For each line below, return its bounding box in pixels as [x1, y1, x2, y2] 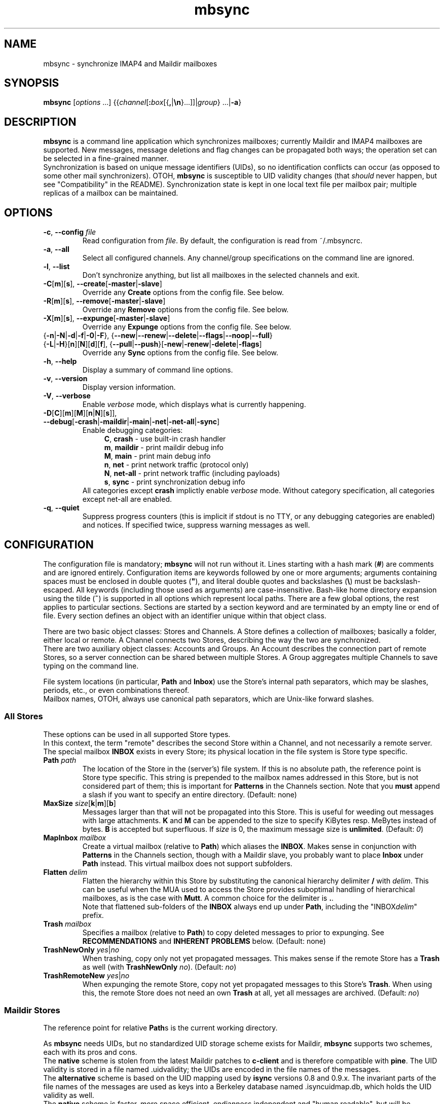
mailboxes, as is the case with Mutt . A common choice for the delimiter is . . [82, 893, 334, 902]
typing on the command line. [43, 661, 139, 670]
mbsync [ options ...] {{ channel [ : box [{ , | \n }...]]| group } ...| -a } [43, 98, 242, 107]
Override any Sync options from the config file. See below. [82, 348, 278, 357]
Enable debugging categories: [82, 426, 183, 435]
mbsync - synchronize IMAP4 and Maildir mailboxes [43, 59, 217, 68]
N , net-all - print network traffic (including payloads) [104, 469, 280, 478]
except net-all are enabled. [82, 495, 172, 504]
